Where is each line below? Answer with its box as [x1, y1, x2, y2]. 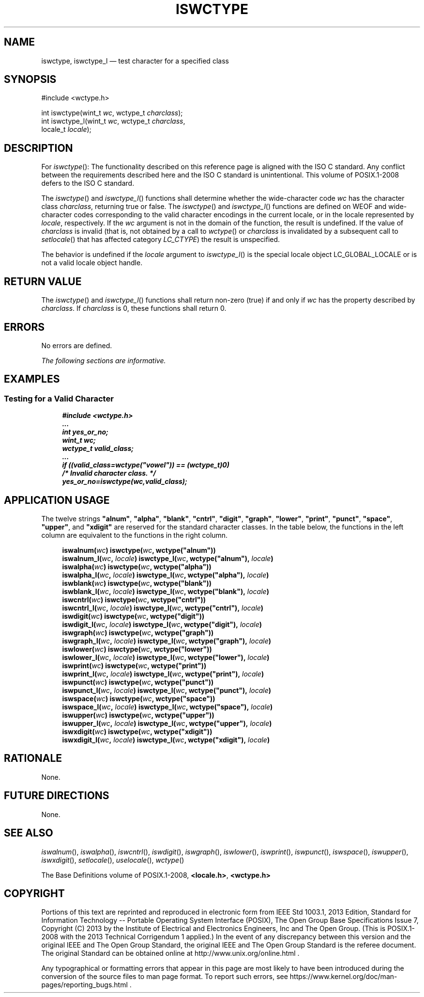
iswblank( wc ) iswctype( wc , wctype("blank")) [62, 579, 212, 588]
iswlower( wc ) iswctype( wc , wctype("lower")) [62, 645, 212, 654]
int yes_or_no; [62, 428, 108, 436]
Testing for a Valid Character [4, 393, 114, 403]
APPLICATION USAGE [4, 494, 110, 506]
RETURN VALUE [4, 275, 82, 288]
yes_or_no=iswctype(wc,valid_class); [62, 477, 187, 486]
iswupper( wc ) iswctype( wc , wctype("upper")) [62, 711, 214, 720]
